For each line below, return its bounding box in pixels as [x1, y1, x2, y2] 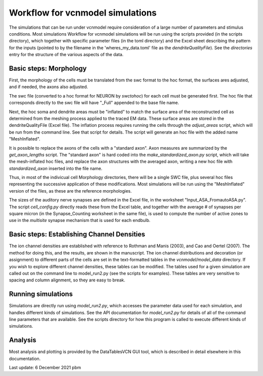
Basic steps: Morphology [9, 64, 87, 73]
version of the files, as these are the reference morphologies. [9, 188, 132, 194]
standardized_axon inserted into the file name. [9, 165, 102, 171]
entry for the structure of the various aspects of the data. [9, 52, 124, 58]
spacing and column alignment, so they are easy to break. [9, 277, 125, 283]
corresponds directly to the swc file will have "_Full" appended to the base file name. [9, 100, 179, 106]
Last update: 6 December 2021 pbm [9, 365, 81, 371]
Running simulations [9, 290, 73, 298]
